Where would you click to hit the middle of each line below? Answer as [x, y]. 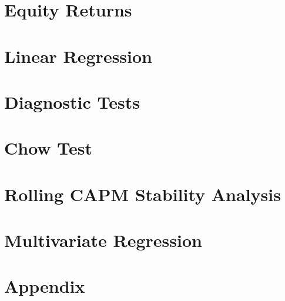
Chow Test [48, 148]
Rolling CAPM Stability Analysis [142, 194]
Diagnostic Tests [72, 101]
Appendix [45, 286]
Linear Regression [78, 56]
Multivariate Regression [103, 240]
